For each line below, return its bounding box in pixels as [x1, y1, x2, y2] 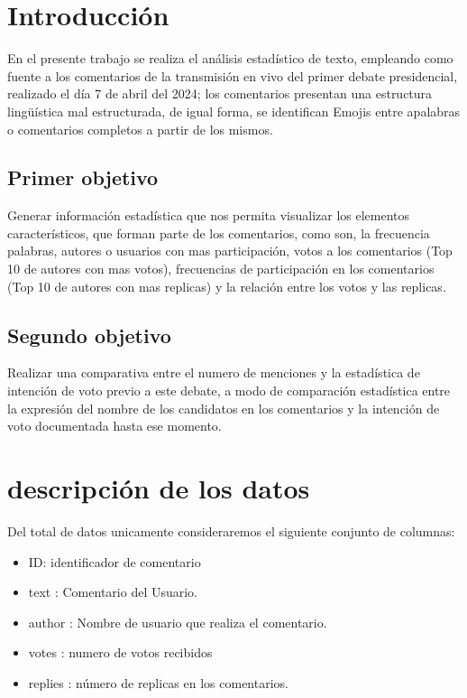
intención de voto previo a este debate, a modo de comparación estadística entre [7, 381, 451, 400]
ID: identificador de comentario [28, 552, 201, 571]
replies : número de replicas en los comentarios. [28, 673, 288, 692]
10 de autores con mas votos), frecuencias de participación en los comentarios [7, 259, 435, 278]
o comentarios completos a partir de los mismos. [7, 119, 273, 138]
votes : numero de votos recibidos [28, 643, 213, 662]
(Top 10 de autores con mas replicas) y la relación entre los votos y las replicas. [7, 276, 446, 295]
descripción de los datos [7, 470, 310, 507]
